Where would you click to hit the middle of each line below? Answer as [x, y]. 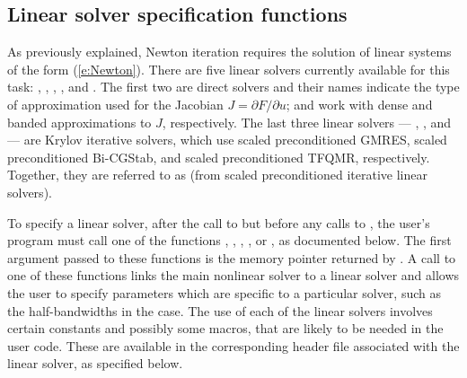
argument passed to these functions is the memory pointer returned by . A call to [232, 257]
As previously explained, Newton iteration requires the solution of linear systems [229, 52]
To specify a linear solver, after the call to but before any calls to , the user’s [219, 222]
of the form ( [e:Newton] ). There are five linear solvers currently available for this [229, 69]
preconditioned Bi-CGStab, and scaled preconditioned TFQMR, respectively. [219, 157]
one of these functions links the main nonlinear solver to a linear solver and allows [233, 275]
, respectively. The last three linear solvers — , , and [307, 122]
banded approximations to [79, 122]
